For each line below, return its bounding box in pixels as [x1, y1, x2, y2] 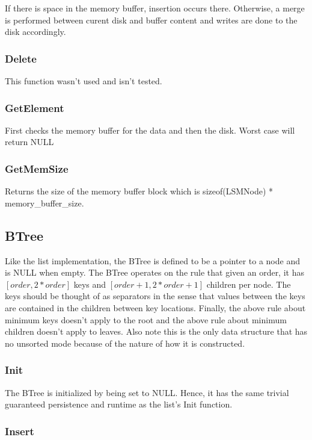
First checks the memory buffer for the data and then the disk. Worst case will [5, 123, 295, 136]
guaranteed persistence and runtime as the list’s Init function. [5, 398, 233, 411]
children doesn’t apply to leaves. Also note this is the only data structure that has [5, 325, 308, 338]
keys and [73, 277, 106, 290]
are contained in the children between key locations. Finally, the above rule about [5, 301, 306, 314]
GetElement [5, 100, 64, 115]
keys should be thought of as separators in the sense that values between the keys [5, 290, 305, 302]
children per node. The [206, 277, 291, 290]
